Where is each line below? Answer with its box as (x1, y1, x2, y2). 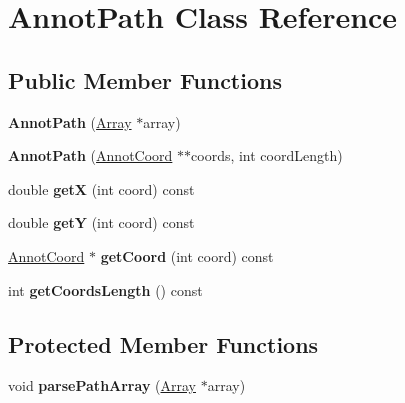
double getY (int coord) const (8, 212, 195, 233)
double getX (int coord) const (8, 178, 195, 199)
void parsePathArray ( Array (8, 375, 196, 396)
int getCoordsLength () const (8, 279, 203, 300)
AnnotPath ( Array (8, 111, 132, 132)
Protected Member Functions (8, 328, 319, 359)
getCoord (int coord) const (100, 245, 274, 266)
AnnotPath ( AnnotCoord (8, 145, 173, 166)
